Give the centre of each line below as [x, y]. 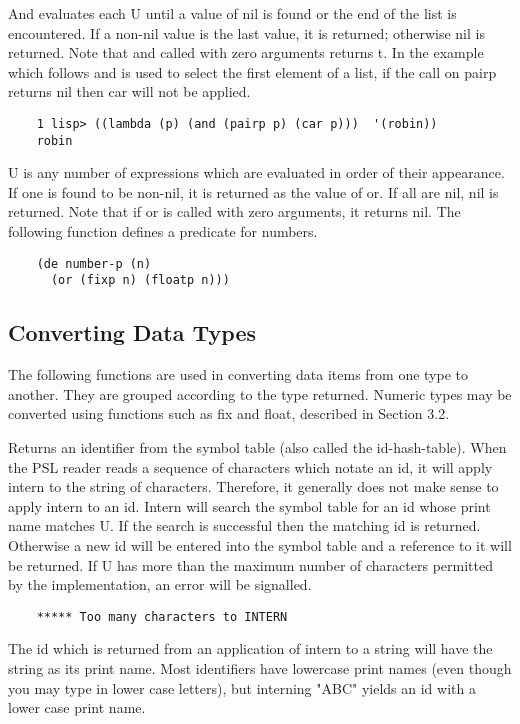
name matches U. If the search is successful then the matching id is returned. [244, 525]
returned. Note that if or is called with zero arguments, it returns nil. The [234, 211]
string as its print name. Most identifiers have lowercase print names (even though [260, 667]
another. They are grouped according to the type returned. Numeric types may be [260, 393]
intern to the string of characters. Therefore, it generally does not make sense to [253, 486]
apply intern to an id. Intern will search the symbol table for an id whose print [249, 505]
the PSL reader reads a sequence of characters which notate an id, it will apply [250, 466]
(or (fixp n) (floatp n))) [140, 280]
